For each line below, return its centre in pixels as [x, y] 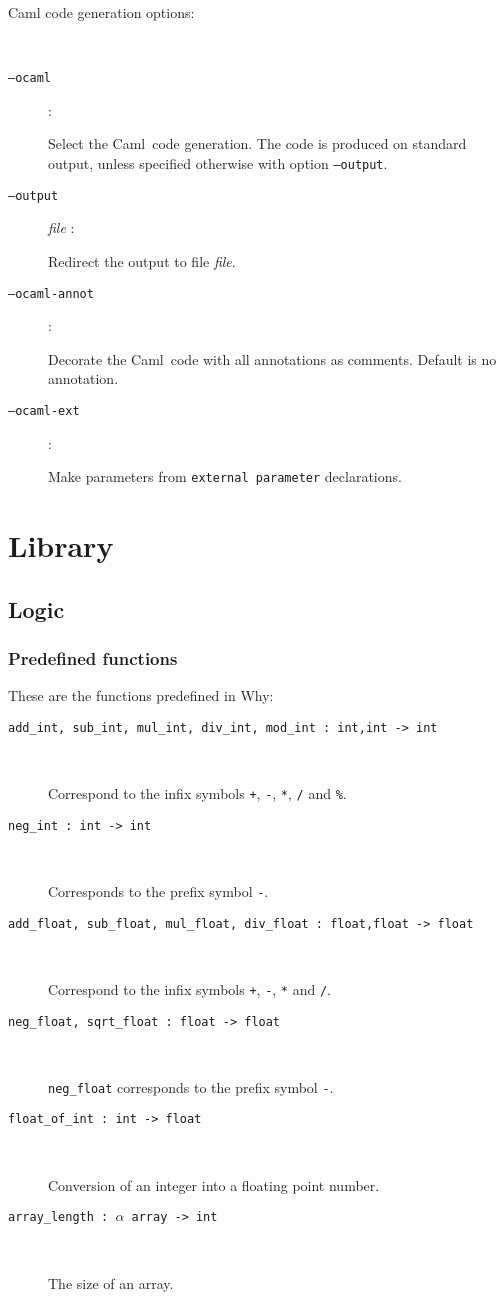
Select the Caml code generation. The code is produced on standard [257, 143]
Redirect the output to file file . [142, 260]
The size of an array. [111, 1282]
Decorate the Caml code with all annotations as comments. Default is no [272, 358]
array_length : [58, 1217]
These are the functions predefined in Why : [141, 695]
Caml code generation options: [101, 12]
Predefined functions [93, 657]
